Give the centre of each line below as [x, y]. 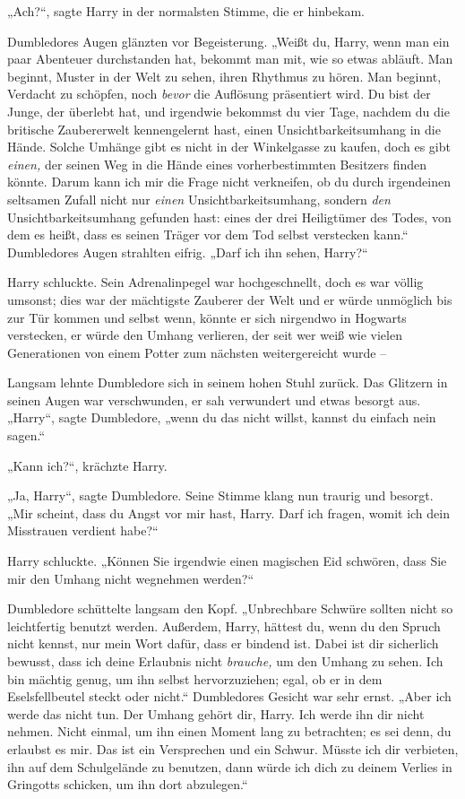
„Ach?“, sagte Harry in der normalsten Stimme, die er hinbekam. [186, 11]
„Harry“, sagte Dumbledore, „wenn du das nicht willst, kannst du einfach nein [222, 417]
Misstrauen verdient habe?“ [83, 530]
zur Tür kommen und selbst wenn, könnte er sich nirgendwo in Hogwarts [207, 317]
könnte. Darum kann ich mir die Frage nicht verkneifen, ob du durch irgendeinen [229, 182]
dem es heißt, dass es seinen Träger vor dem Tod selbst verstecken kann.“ [208, 234]
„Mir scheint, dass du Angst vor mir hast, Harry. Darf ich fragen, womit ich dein [228, 512]
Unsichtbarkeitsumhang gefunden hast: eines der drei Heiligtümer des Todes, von [229, 217]
